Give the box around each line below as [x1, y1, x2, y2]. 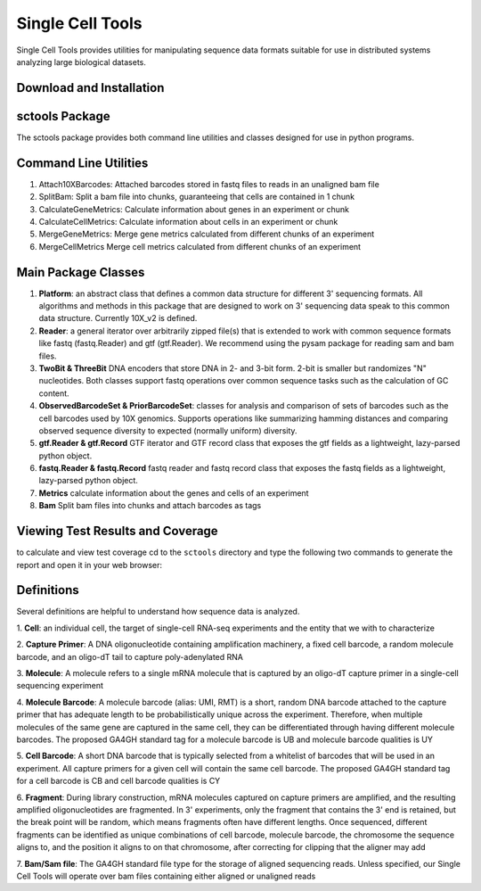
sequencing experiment [16, 681, 104, 691]
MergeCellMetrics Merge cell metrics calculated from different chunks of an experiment [38, 241, 361, 252]
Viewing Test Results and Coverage [16, 524, 218, 539]
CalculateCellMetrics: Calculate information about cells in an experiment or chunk [38, 216, 338, 227]
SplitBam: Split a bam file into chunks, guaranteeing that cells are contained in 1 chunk [38, 192, 355, 202]
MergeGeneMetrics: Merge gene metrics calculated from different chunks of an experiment [38, 228, 375, 240]
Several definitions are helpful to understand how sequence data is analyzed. [16, 606, 300, 617]
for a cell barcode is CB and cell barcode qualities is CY [16, 776, 221, 787]
